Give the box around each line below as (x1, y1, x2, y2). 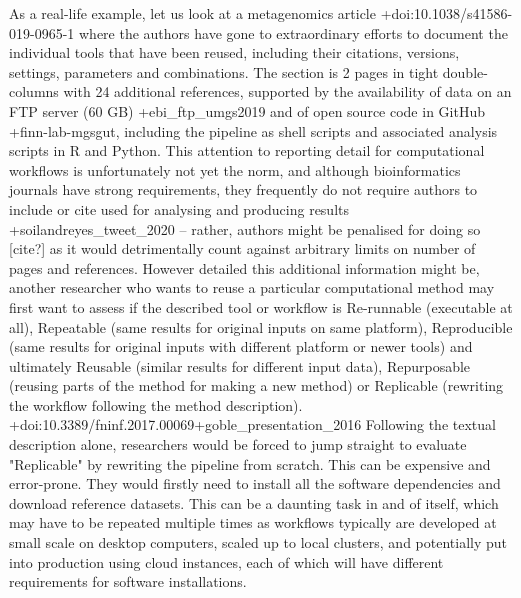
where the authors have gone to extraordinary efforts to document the (78, 22, 508, 43)
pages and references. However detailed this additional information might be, (9, 257, 480, 278)
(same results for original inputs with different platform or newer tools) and (9, 336, 473, 357)
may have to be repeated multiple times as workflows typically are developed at (9, 512, 497, 533)
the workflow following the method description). (9, 394, 303, 415)
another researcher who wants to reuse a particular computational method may (9, 277, 495, 298)
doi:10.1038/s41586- (391, 3, 513, 23)
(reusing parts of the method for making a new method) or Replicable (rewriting (9, 375, 504, 396)
